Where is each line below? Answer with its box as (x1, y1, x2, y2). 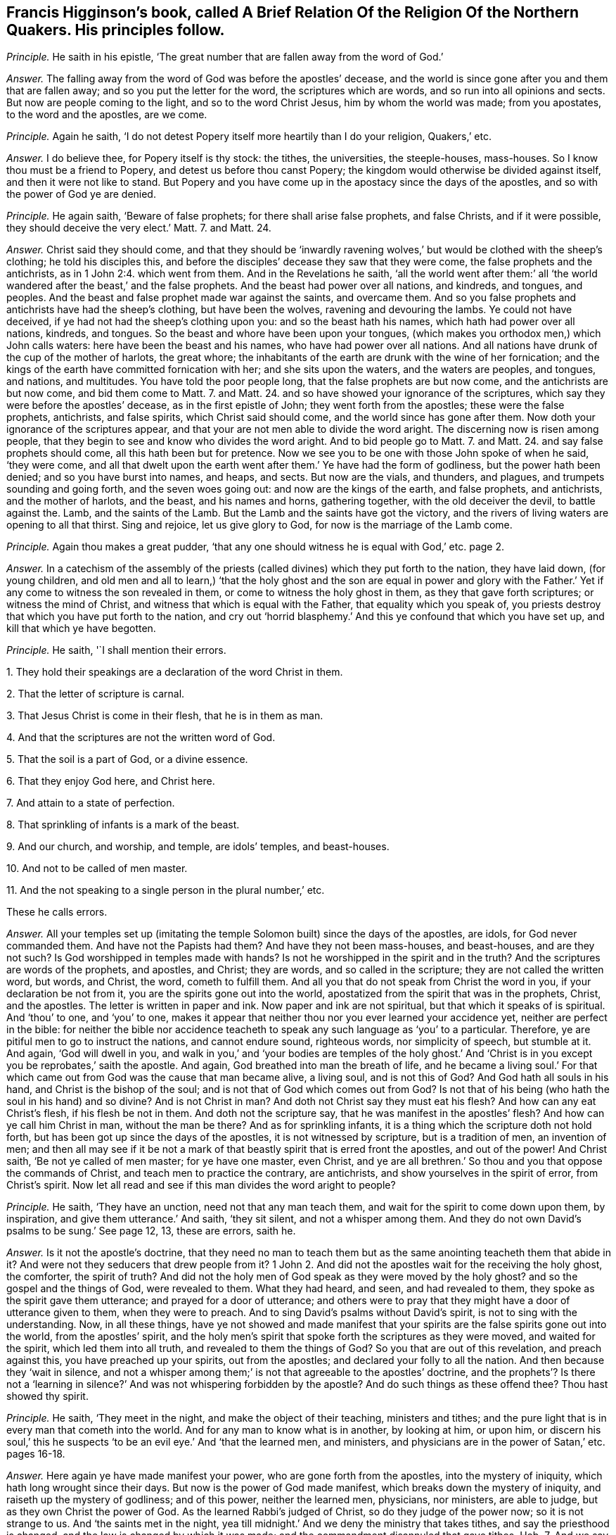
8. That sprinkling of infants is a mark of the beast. (6, 819, 240, 831)
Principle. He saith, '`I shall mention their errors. (6, 644, 226, 657)
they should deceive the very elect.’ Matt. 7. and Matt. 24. (6, 222, 271, 234)
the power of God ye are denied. (6, 188, 156, 201)
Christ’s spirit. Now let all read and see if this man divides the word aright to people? (6, 1179, 396, 1192)
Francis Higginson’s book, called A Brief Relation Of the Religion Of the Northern (6, 4, 579, 21)
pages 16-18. (6, 1448, 65, 1460)
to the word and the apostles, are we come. (6, 108, 207, 121)
